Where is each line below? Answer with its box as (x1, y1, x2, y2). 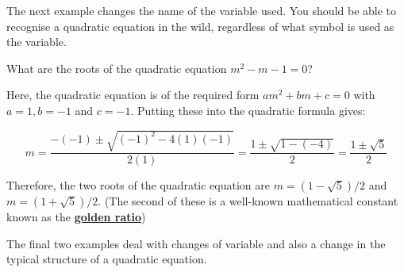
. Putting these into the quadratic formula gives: (130, 102, 366, 118)
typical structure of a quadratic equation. (6, 251, 207, 267)
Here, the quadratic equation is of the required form (6, 86, 260, 103)
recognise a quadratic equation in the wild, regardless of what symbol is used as (6, 17, 394, 34)
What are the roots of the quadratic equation (6, 59, 227, 76)
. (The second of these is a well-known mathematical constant (98, 193, 398, 209)
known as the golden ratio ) (6, 209, 146, 225)
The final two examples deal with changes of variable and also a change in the (6, 235, 386, 251)
